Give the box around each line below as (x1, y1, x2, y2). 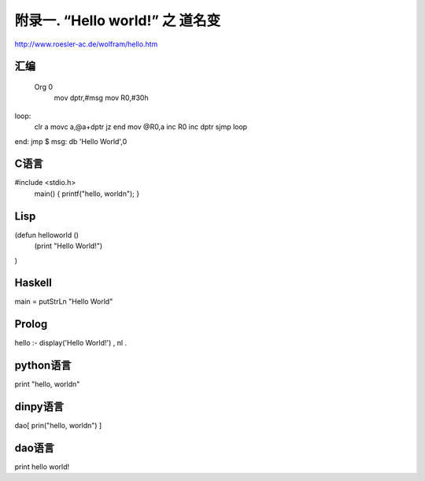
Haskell (14, 276, 53, 290)
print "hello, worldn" (14, 379, 80, 389)
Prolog (14, 317, 48, 331)
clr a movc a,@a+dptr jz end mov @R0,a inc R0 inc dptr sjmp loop (34, 122, 248, 131)
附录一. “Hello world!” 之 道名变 (14, 12, 221, 29)
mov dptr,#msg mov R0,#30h (54, 93, 149, 102)
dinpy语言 (14, 400, 65, 413)
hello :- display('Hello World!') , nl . (14, 339, 128, 348)
